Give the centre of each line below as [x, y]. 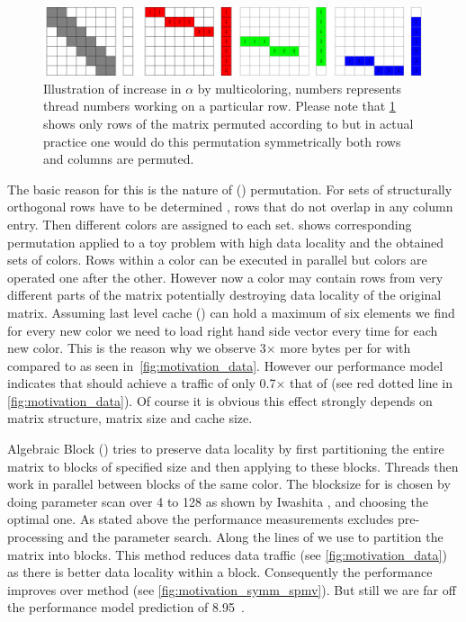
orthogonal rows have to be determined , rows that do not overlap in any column [230, 207]
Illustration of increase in [112, 88]
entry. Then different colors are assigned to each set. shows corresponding [210, 224]
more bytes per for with [345, 348]
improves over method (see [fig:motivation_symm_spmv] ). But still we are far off [232, 589]
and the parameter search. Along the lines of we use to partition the [255, 537]
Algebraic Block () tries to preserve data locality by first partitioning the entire [226, 449]
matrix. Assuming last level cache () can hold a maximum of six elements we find [231, 312]
